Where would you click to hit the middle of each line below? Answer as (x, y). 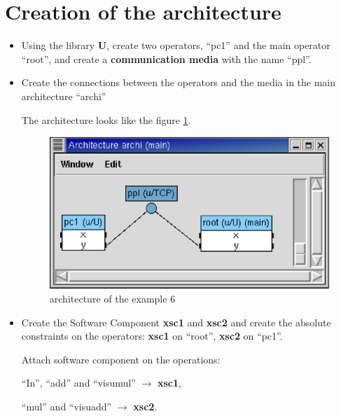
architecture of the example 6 (112, 298)
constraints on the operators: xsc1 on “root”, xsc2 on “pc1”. (152, 336)
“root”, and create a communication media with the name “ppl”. (166, 58)
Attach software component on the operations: (121, 359)
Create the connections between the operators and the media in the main (179, 82)
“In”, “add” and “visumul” (78, 383)
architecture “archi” (64, 96)
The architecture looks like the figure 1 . (106, 119)
